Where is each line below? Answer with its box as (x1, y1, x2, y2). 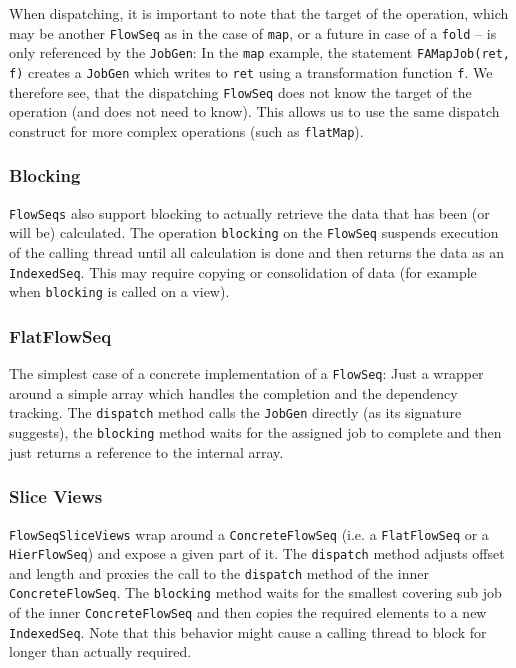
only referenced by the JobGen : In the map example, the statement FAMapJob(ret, (9, 42, 511, 63)
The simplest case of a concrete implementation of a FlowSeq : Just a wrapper (9, 363, 484, 384)
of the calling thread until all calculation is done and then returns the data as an (9, 242, 505, 262)
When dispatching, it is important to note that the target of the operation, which (9, 3, 509, 23)
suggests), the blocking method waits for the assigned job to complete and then (9, 422, 502, 443)
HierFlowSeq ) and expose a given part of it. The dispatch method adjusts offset (9, 543, 505, 564)
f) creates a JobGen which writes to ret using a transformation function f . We (9, 61, 493, 82)
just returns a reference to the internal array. (9, 441, 284, 462)
